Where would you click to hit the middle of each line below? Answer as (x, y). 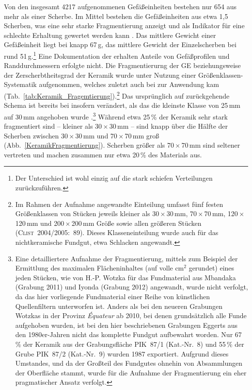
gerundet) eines (212, 268)
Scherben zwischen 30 (36, 135)
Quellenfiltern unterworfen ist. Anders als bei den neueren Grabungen (119, 306)
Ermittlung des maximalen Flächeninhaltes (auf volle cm (100, 268)
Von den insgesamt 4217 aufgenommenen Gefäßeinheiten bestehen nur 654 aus (120, 6)
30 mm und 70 (96, 135)
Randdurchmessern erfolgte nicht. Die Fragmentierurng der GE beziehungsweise (122, 65)
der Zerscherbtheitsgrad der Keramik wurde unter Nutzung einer (100, 75)
